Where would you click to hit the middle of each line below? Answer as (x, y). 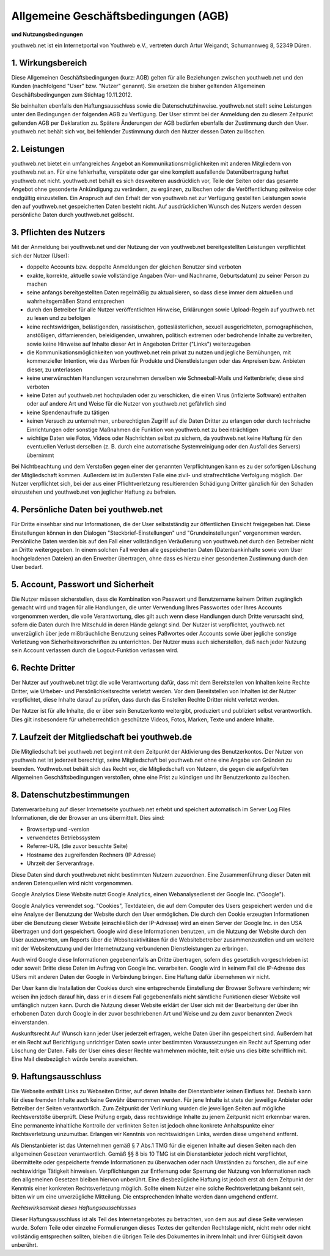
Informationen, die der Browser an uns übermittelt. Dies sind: (88, 818)
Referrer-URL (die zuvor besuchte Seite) (77, 846)
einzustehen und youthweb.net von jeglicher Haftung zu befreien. (94, 492)
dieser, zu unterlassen (54, 370)
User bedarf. (27, 567)
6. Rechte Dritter (43, 668)
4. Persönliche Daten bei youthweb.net (87, 510)
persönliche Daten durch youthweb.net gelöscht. (73, 215)
